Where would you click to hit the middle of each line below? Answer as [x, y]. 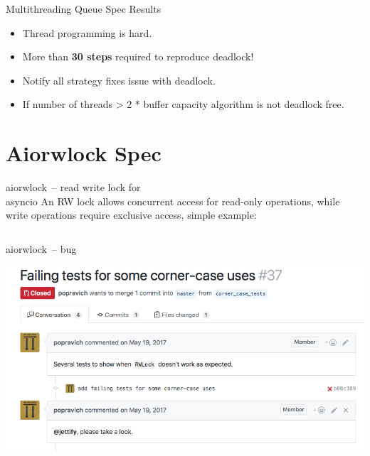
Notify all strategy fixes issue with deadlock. [119, 80]
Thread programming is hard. [87, 32]
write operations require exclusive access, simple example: [131, 215]
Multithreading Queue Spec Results [84, 9]
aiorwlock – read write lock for [73, 187]
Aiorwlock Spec [84, 153]
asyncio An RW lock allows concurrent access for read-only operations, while [173, 201]
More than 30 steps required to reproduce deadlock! [138, 56]
